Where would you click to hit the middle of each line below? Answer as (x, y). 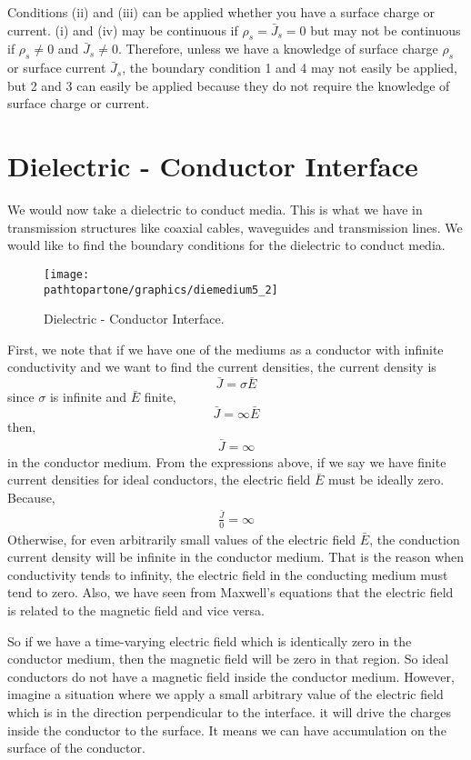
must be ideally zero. (386, 480)
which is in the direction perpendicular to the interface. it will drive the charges (230, 711)
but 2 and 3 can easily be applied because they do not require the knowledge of (229, 85)
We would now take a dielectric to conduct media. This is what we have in (215, 210)
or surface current (57, 68)
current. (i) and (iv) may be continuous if (123, 30)
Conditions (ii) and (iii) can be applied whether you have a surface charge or (221, 12)
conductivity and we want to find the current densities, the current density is (222, 367)
